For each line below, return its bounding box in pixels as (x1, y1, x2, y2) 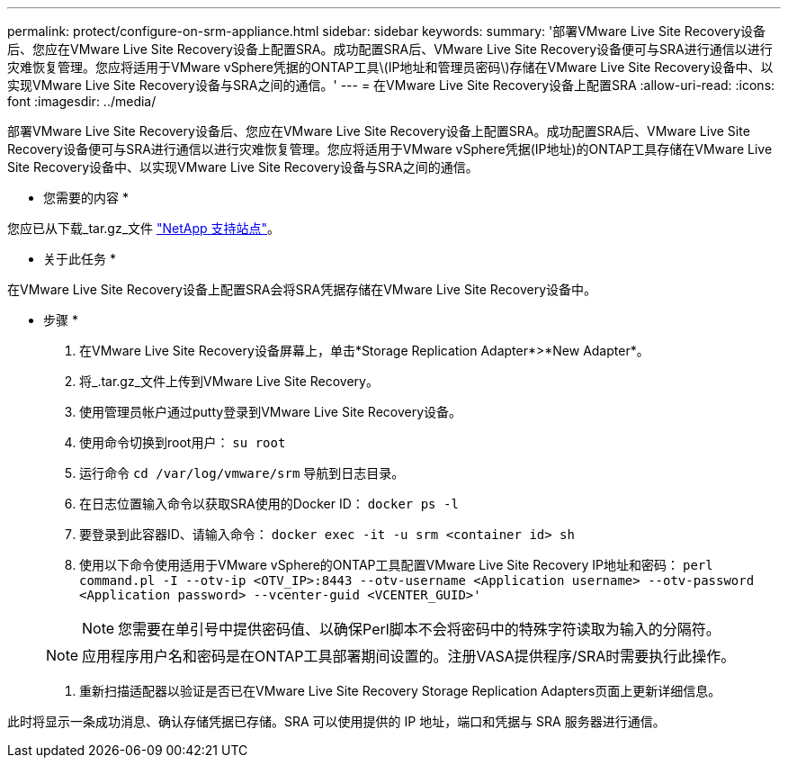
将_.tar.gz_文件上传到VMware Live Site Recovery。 (79, 373, 379, 389)
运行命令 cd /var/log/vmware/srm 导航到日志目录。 (79, 465, 405, 481)
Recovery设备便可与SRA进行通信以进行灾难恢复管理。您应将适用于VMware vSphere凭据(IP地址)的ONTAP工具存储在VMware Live (7, 141, 773, 157)
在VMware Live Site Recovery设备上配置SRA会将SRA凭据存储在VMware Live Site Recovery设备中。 (7, 282, 597, 297)
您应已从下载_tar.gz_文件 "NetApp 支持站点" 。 (7, 220, 281, 236)
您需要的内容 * (43, 190, 129, 205)
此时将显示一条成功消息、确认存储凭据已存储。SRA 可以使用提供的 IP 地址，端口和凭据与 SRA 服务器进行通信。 (7, 714, 666, 729)
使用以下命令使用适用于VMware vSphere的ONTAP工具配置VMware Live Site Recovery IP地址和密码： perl (79, 557, 713, 572)
